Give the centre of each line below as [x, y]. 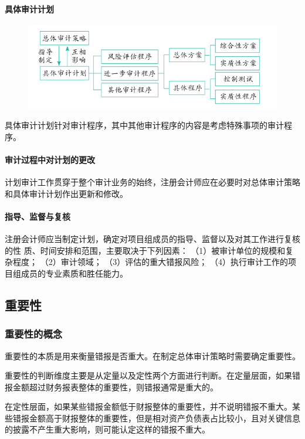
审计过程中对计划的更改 [50, 159]
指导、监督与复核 [38, 216]
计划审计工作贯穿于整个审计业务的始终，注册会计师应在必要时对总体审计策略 [152, 182]
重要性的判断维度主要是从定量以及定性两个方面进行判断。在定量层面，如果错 [152, 375]
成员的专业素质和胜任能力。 [74, 273]
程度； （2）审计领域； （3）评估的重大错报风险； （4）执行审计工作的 [150, 262]
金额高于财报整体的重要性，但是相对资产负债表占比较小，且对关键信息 [165, 418]
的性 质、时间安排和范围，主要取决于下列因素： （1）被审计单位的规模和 [145, 250]
